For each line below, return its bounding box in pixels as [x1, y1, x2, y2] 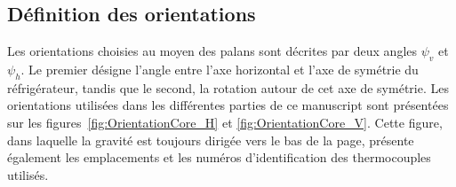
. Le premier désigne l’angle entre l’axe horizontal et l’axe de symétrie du [20, 60, 419, 78]
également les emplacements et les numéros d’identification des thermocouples [7, 148, 431, 167]
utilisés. [7, 165, 49, 183]
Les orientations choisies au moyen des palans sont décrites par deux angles [7, 42, 418, 60]
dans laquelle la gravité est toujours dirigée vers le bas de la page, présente [7, 130, 414, 149]
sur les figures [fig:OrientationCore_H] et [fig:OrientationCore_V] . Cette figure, [7, 113, 443, 131]
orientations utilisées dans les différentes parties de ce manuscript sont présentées [7, 96, 449, 114]
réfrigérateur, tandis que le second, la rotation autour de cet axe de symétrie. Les [7, 78, 449, 97]
